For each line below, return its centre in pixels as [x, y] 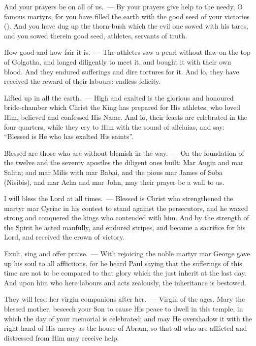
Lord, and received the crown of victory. [64, 237]
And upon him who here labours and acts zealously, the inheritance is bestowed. [125, 282]
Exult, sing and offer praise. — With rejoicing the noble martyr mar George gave [127, 254]
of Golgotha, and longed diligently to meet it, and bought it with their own [118, 61]
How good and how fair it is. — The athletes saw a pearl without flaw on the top [127, 52]
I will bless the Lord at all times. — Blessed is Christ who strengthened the [119, 198]
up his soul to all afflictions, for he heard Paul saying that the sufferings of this [123, 263]
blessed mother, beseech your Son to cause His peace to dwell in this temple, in [124, 309]
